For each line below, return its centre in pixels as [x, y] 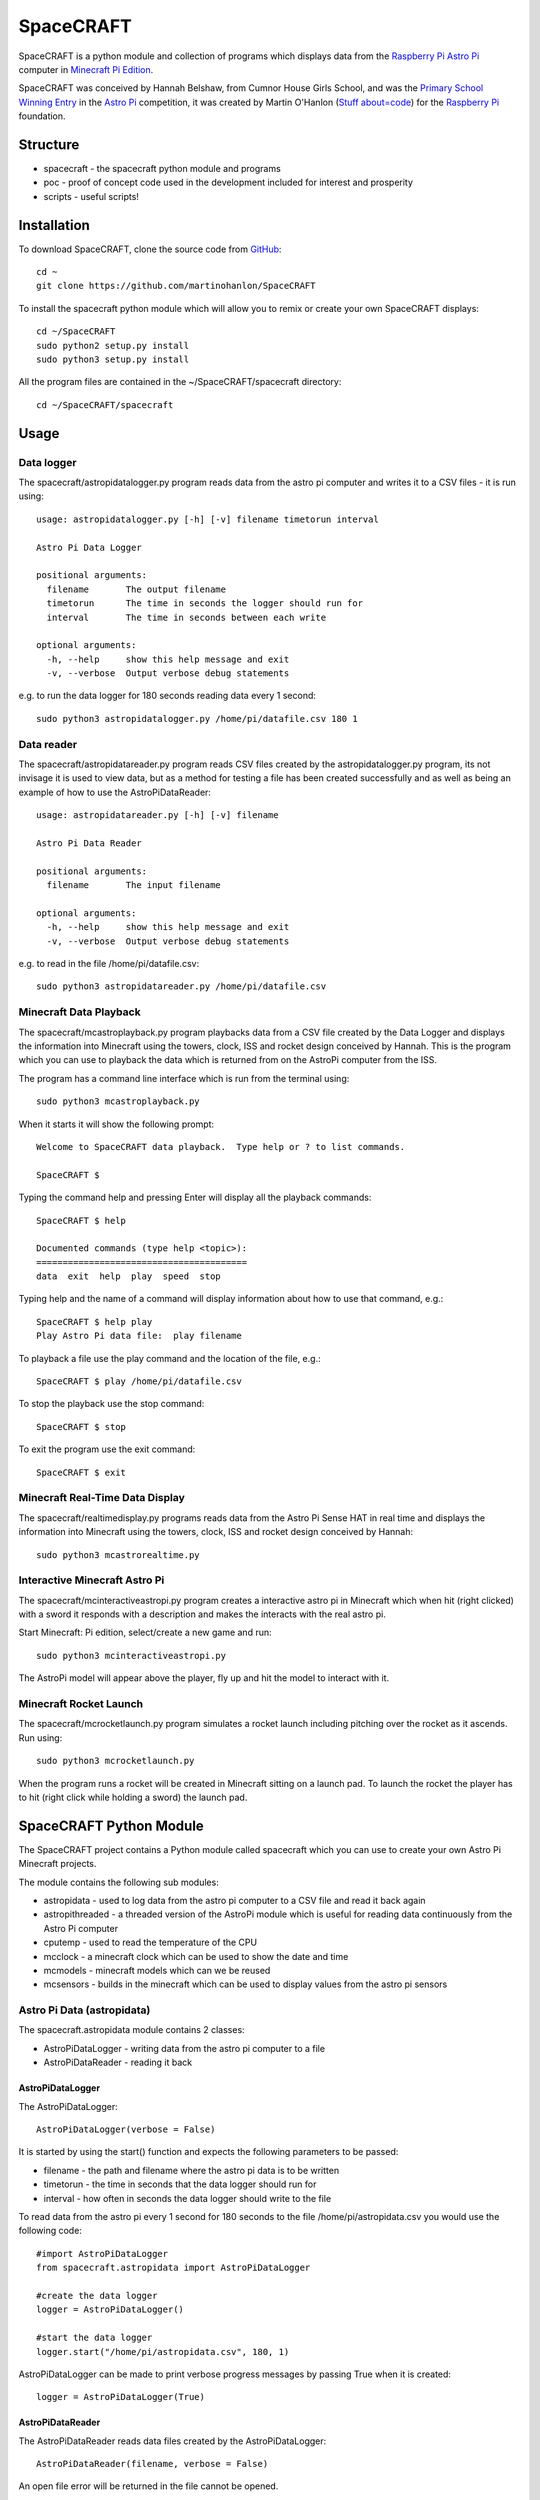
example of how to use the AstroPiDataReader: [115, 792]
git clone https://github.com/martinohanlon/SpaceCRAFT [176, 286]
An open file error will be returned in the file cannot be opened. [148, 2486]
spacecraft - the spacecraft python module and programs [162, 169]
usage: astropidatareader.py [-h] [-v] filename [157, 815]
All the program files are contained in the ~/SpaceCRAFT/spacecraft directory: [180, 382]
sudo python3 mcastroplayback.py [118, 1101]
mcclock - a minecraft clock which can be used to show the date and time [196, 1956]
